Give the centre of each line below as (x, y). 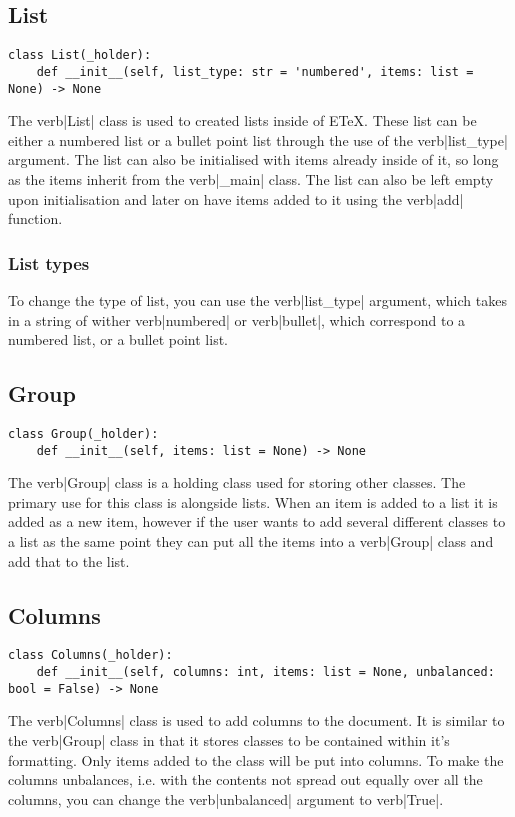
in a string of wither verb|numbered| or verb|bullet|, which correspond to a (237, 319)
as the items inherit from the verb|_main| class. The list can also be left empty (251, 178)
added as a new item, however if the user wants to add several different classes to (257, 521)
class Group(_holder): (83, 433)
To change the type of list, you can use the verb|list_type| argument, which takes (257, 299)
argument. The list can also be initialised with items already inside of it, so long (253, 159)
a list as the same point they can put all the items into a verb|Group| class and (251, 541)
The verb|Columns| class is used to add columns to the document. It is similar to (256, 720)
